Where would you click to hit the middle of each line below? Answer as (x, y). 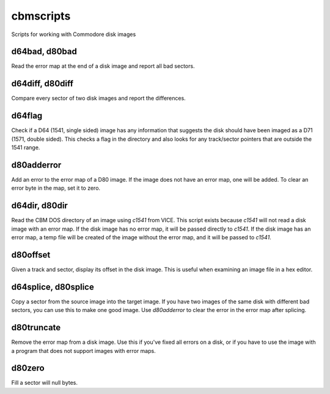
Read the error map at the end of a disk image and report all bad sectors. (103, 66)
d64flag (27, 116)
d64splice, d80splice (53, 287)
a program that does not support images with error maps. (83, 351)
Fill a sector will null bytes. (45, 383)
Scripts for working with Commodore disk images (74, 34)
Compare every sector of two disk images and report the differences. (98, 98)
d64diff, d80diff (42, 84)
